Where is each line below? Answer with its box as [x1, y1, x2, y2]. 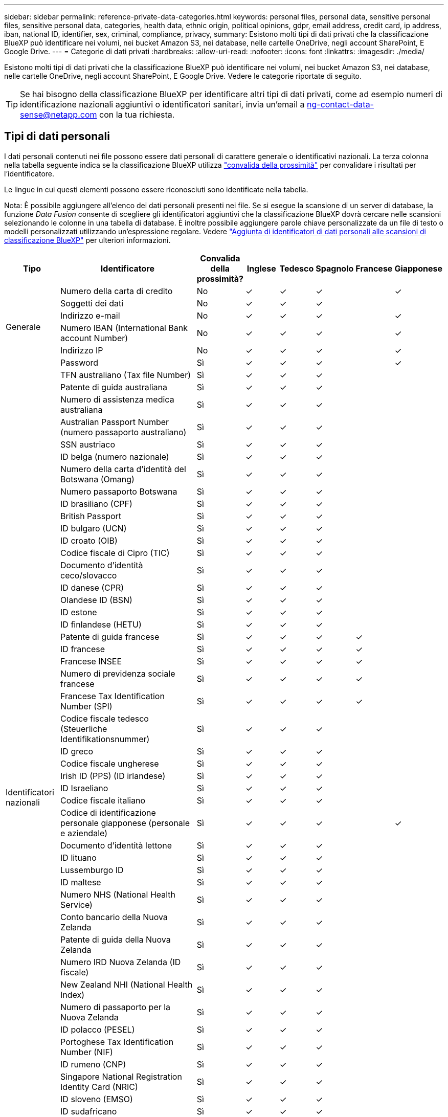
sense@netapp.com [20, 109, 97, 120]
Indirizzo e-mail [60, 310, 120, 321]
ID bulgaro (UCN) [60, 523, 127, 533]
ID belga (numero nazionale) [60, 451, 169, 462]
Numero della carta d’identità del [60, 463, 186, 474]
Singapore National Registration [60, 1071, 182, 1082]
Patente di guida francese [60, 631, 160, 642]
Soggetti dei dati [60, 298, 124, 308]
